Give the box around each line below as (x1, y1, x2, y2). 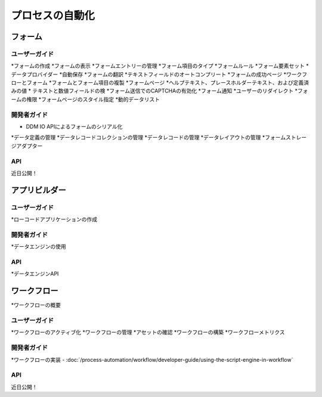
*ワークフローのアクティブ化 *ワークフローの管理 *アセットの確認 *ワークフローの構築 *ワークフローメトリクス (11, 328, 286, 336)
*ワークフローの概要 (11, 302, 61, 309)
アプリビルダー (11, 185, 66, 195)
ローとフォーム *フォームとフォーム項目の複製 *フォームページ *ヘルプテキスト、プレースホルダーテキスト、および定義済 (11, 79, 309, 86)
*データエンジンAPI (11, 270, 59, 277)
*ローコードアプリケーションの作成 (11, 216, 98, 223)
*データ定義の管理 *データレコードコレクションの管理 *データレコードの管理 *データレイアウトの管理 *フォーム (11, 134, 286, 141)
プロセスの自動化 (11, 9, 95, 22)
